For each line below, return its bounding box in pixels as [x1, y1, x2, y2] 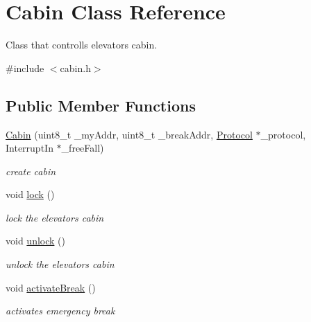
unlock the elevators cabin [6, 257, 115, 271]
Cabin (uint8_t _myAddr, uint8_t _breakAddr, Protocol [6, 127, 253, 141]
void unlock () [6, 233, 65, 248]
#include [6, 60, 44, 75]
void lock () [6, 187, 55, 202]
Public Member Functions [6, 94, 196, 116]
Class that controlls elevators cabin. [6, 37, 158, 52]
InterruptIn [6, 141, 53, 155]
